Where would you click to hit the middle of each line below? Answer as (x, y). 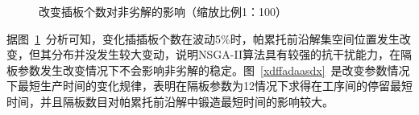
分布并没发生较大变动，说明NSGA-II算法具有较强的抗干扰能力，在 (226, 54)
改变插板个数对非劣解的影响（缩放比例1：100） (163, 11)
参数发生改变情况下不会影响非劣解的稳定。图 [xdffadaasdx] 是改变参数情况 (214, 70)
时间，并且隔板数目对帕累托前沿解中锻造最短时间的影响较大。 (170, 101)
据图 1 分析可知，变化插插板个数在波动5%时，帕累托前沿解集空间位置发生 (203, 38)
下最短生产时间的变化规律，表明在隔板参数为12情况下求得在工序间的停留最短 (209, 86)
